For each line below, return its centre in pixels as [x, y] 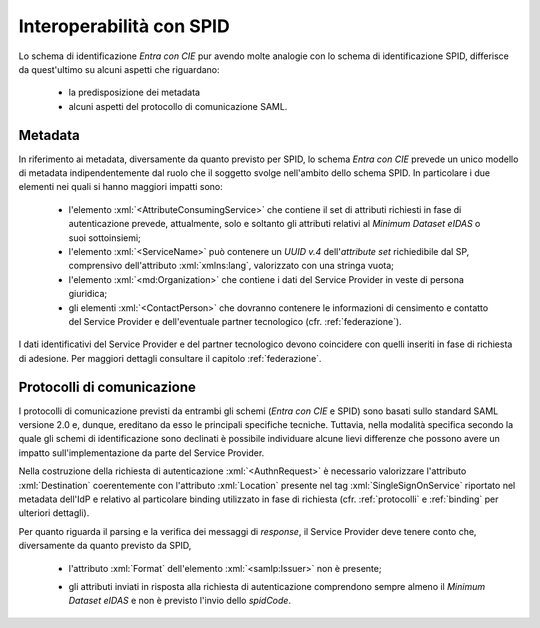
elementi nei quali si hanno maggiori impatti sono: [121, 187]
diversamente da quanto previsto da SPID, [105, 546]
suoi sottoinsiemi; [105, 237]
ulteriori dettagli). [54, 513]
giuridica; [88, 294]
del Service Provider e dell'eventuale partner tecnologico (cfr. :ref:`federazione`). [235, 321]
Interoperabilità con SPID [124, 26]
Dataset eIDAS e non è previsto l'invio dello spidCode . [180, 601]
